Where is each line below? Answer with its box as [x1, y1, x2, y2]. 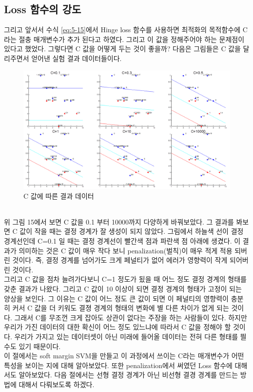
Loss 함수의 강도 [4, 1, 81, 17]
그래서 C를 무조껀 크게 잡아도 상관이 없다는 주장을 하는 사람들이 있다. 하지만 [14, 312, 247, 322]
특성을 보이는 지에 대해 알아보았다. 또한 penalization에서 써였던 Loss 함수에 [4, 360, 233, 370]
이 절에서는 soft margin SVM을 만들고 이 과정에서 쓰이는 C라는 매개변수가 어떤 [4, 351, 244, 361]
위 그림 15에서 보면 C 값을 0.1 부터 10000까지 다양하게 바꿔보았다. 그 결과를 [4, 216, 234, 227]
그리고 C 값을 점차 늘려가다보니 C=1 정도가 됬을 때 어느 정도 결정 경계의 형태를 [4, 274, 247, 284]
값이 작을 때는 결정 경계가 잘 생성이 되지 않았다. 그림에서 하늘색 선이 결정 [19, 226, 244, 236]
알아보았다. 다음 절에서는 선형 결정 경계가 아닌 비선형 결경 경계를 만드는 [19, 370, 238, 380]
